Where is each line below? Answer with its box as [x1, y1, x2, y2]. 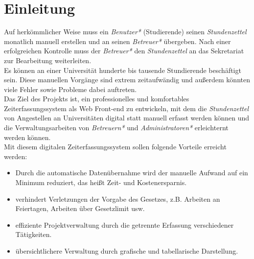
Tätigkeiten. [15, 229, 52, 239]
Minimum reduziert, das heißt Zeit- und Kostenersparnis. [15, 177, 187, 188]
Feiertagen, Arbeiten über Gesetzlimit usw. [15, 203, 145, 213]
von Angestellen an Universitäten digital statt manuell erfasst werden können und [4, 113, 250, 123]
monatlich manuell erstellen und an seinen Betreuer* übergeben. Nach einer [4, 36, 231, 46]
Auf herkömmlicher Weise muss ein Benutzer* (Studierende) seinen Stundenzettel [4, 26, 247, 37]
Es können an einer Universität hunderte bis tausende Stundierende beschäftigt [4, 65, 241, 75]
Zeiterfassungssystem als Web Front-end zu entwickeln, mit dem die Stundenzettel [4, 103, 249, 113]
